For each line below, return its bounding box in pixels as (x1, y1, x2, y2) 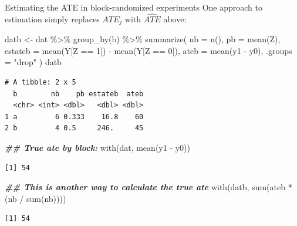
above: (163, 12, 187, 25)
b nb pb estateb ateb (13, 89, 144, 98)
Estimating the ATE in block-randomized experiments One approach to (5, 1, 262, 13)
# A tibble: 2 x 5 (5, 78, 76, 87)
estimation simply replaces (5, 12, 100, 25)
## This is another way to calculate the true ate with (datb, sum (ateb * (5, 181, 292, 193)
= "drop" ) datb (5, 56, 62, 68)
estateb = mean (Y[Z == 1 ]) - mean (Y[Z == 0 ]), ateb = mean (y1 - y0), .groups (5, 44, 292, 56)
